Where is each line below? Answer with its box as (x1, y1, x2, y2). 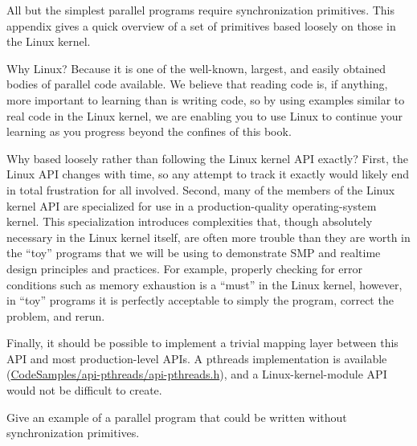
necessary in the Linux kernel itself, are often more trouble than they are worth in (6, 228, 411, 245)
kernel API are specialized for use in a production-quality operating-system (6, 197, 377, 214)
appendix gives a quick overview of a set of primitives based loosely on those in (6, 17, 396, 34)
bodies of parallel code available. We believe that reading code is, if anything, (6, 76, 388, 92)
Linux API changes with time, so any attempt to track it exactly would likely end (6, 166, 410, 182)
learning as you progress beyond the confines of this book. (6, 123, 292, 140)
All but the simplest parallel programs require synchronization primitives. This (6, 2, 395, 18)
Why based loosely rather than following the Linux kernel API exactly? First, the (6, 149, 408, 166)
